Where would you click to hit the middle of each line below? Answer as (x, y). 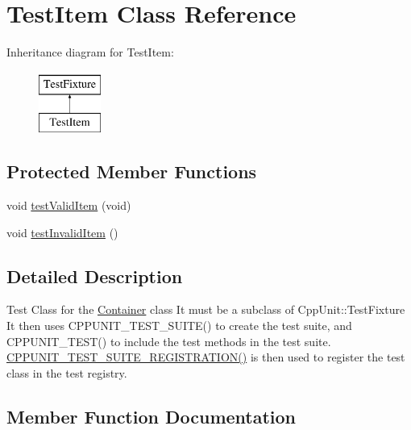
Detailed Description (95, 276)
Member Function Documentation (152, 416)
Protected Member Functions (132, 171)
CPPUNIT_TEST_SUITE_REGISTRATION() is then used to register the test (206, 357)
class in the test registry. (67, 372)
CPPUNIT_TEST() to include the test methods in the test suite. (169, 341)
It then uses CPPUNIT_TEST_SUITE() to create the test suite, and (179, 326)
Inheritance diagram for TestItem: (90, 52)
